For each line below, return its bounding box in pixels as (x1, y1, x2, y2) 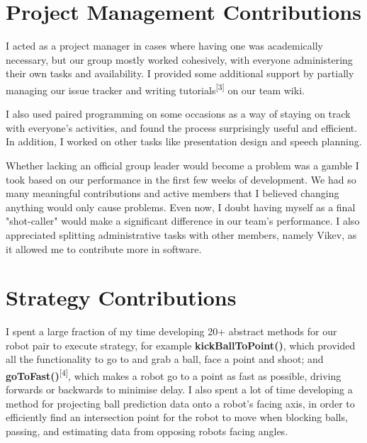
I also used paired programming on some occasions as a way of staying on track (6, 106, 351, 121)
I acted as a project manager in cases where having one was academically (6, 38, 323, 53)
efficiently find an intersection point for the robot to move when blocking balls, (6, 410, 348, 425)
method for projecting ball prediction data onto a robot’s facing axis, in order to (6, 396, 355, 410)
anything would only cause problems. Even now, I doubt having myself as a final (6, 199, 356, 214)
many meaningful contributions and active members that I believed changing (6, 186, 339, 201)
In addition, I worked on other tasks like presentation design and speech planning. (6, 134, 362, 149)
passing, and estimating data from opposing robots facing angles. (6, 424, 288, 439)
